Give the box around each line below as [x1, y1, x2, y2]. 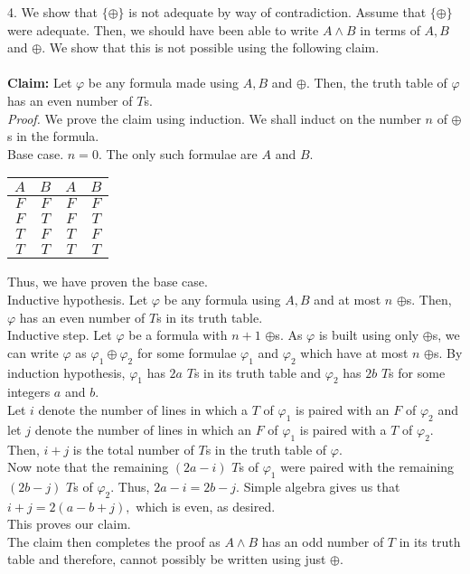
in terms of [360, 20, 420, 39]
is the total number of [72, 439, 194, 458]
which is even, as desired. [136, 496, 276, 515]
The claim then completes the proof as [7, 532, 221, 550]
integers [7, 382, 51, 401]
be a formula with [128, 325, 228, 344]
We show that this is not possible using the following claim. [49, 38, 380, 57]
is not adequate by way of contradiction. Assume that [128, 3, 427, 21]
